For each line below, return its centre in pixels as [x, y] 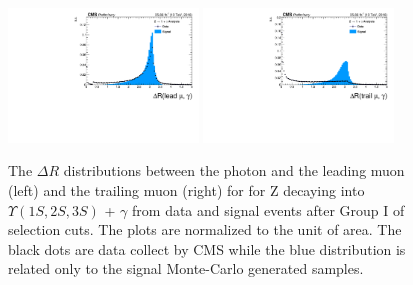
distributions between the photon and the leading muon [234, 170]
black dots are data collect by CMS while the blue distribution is [207, 248]
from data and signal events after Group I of [268, 209]
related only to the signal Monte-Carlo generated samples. [186, 268]
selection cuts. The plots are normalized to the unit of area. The [205, 229]
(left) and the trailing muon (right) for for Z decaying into [186, 190]
